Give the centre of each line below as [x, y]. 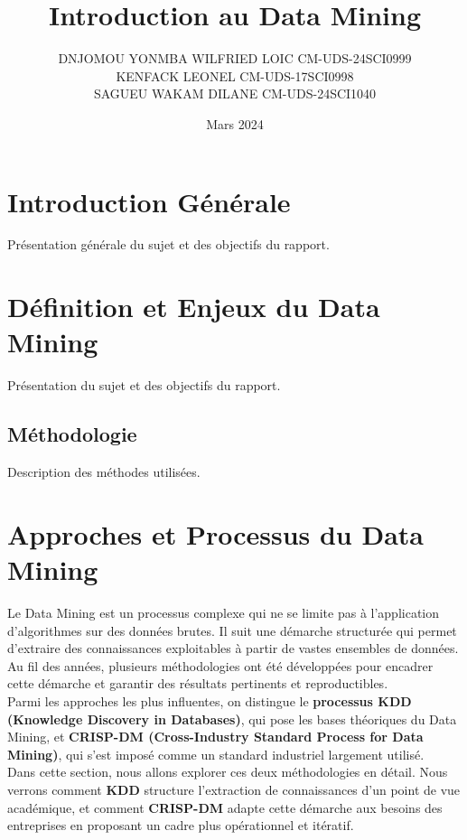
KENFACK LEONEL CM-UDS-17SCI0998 [235, 75]
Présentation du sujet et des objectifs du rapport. [144, 385]
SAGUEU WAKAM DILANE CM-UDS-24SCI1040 [235, 93]
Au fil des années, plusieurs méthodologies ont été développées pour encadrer [220, 665]
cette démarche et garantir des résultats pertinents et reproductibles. [198, 683]
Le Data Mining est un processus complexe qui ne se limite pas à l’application [224, 613]
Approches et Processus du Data [215, 533]
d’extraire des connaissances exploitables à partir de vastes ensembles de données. [233, 648]
